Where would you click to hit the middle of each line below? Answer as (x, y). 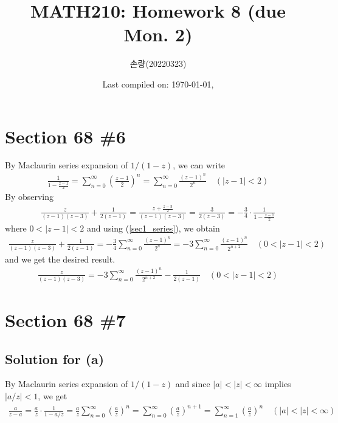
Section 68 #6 (65, 136)
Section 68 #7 (65, 320)
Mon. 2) (158, 34)
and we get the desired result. (60, 259)
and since (193, 384)
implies (278, 384)
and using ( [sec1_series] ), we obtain (153, 228)
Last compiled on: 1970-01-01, (158, 84)
